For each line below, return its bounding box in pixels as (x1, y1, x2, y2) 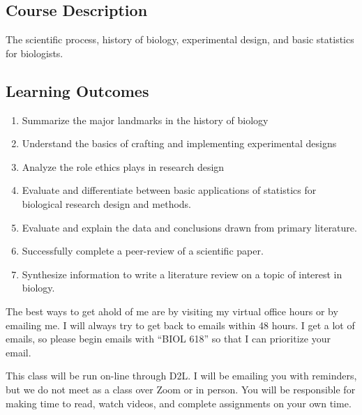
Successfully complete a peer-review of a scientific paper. (22, 243, 264, 258)
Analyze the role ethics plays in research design (22, 159, 225, 174)
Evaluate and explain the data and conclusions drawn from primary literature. (22, 220, 357, 234)
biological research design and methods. (22, 196, 191, 211)
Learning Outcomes (6, 80, 149, 101)
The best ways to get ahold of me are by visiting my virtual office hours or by (6, 303, 338, 318)
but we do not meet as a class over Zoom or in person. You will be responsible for (6, 382, 356, 396)
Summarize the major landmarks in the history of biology (22, 112, 269, 127)
